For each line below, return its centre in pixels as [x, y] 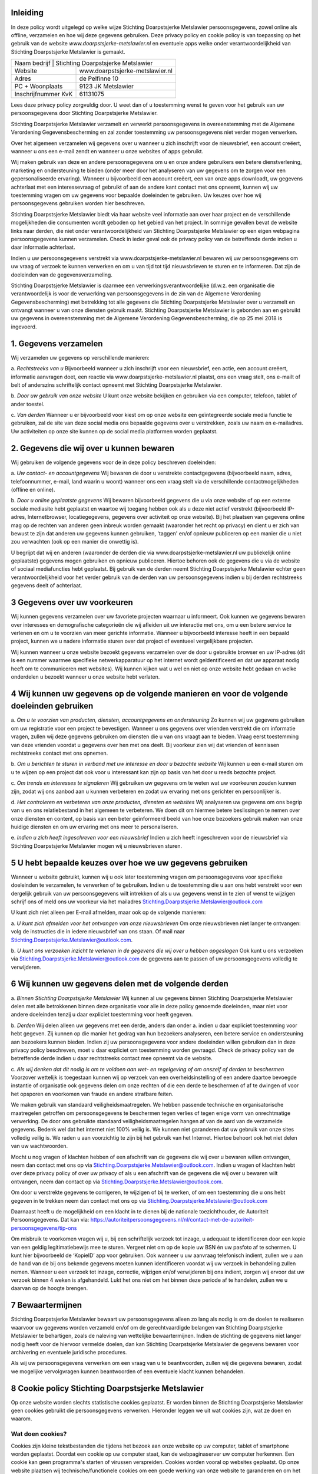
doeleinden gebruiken [52, 706]
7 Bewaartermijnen [47, 1305]
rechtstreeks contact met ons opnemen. [59, 753]
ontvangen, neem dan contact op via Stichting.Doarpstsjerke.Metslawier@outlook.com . [117, 1182]
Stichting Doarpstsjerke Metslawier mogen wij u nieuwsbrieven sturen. [97, 845]
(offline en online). [33, 489]
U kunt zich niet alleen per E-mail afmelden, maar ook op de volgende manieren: [108, 912]
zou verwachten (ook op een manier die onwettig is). [75, 542]
